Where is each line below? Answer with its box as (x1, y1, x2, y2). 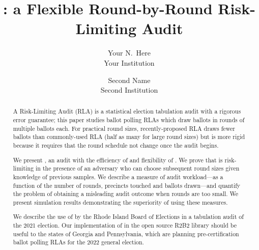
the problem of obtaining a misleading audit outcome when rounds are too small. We (13, 189, 239, 198)
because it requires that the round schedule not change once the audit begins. (13, 141, 219, 150)
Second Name (108, 74, 151, 85)
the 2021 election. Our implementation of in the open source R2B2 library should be (13, 221, 237, 230)
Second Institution (100, 85, 158, 95)
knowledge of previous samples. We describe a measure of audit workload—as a (13, 172, 223, 181)
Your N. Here (107, 47, 151, 58)
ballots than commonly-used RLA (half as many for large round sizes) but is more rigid (13, 132, 245, 141)
